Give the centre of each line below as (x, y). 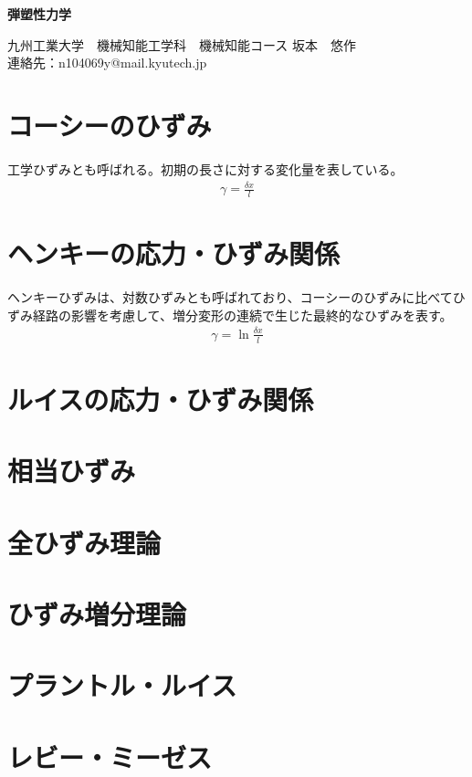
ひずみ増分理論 (97, 613)
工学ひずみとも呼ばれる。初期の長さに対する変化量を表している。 (205, 168)
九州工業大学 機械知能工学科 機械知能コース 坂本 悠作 (182, 44)
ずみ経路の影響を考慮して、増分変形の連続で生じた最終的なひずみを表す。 (230, 315)
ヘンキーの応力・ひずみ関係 (174, 253)
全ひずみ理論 (84, 542)
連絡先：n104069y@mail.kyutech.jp (107, 63)
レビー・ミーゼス (110, 756)
